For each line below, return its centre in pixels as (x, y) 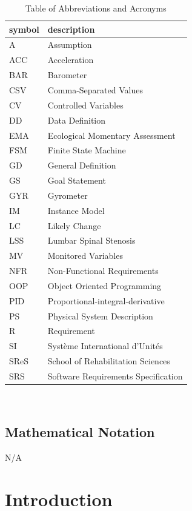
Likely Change (74, 225)
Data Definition (77, 120)
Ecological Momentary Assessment (111, 135)
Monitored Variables (85, 256)
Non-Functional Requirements (103, 271)
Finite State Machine (87, 150)
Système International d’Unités (105, 346)
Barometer (67, 75)
